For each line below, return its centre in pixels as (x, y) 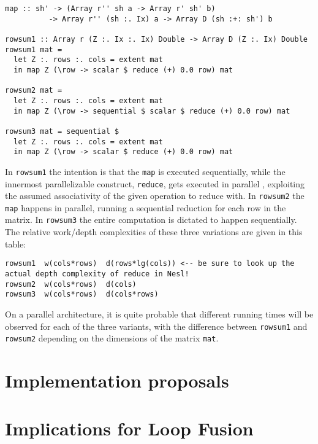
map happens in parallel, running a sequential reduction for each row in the (146, 207)
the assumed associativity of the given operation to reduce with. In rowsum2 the (155, 196)
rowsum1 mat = (34, 49)
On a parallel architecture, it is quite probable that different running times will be (159, 314)
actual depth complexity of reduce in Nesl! (97, 274)
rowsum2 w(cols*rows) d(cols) (71, 284)
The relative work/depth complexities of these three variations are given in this (154, 232)
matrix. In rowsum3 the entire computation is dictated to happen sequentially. (151, 220)
